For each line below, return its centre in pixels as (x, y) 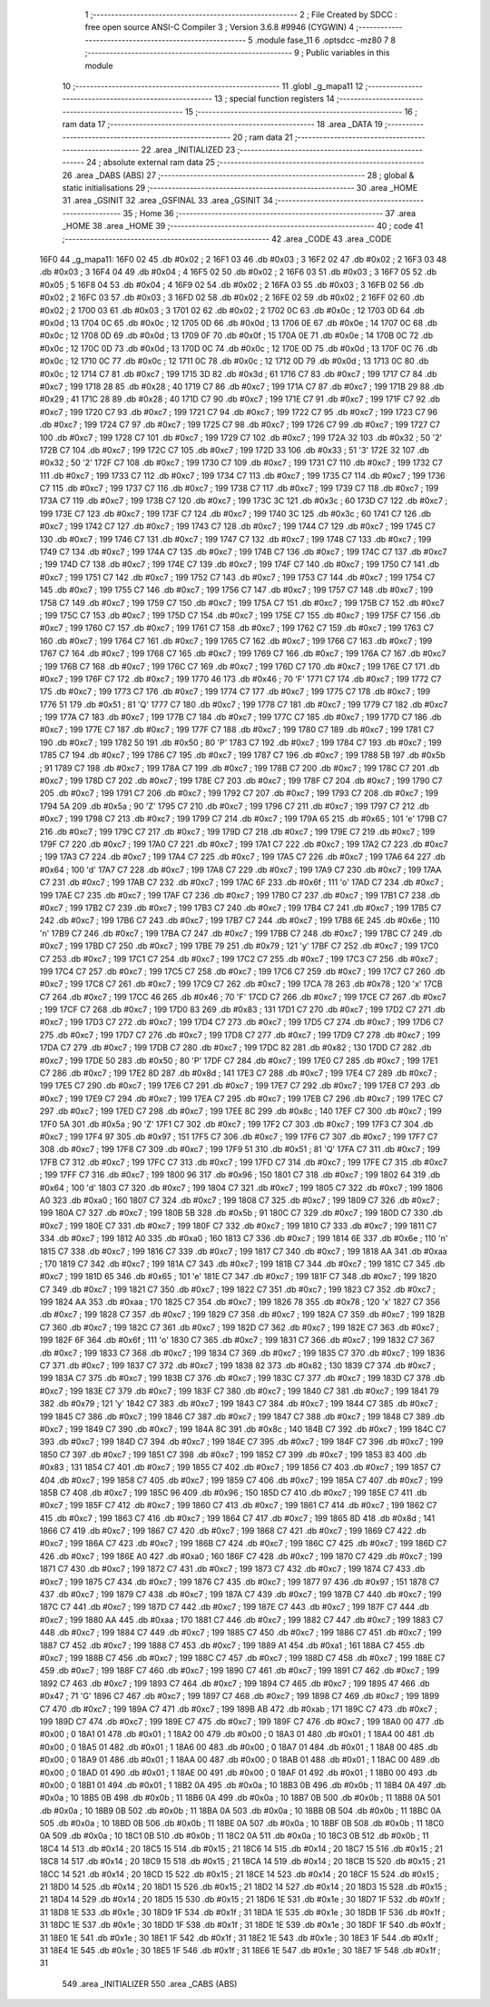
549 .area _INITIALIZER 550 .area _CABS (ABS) (150, 1983)
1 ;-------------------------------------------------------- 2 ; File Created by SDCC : (241, 15)
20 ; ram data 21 (263, 137)
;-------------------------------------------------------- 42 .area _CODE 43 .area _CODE (227, 238)
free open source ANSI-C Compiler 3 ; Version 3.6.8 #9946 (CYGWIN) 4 (220, 27)
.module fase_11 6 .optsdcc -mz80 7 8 (325, 40)
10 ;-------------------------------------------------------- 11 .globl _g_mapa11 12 (213, 85)
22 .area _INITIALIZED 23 (188, 149)
